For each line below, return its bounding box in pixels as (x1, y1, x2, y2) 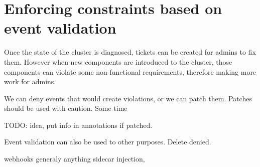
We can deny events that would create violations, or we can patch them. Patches (4, 93, 252, 103)
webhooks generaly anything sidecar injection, (4, 153, 145, 164)
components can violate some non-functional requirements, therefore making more (4, 66, 256, 77)
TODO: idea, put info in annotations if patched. (4, 119, 153, 130)
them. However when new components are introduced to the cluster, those (4, 56, 232, 67)
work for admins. (4, 76, 56, 87)
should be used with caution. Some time (4, 103, 127, 113)
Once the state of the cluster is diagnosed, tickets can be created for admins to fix (4, 47, 256, 57)
